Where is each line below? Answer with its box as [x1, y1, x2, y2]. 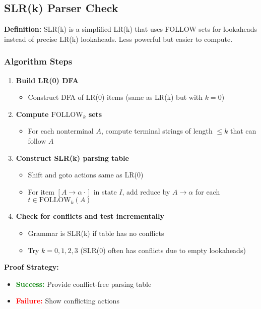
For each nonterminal [28, 126, 94, 136]
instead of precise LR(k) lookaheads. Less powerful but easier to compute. [4, 33, 233, 44]
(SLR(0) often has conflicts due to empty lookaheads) [80, 244, 246, 255]
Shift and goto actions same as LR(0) [28, 169, 144, 180]
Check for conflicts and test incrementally [16, 211, 165, 221]
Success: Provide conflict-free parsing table [16, 278, 152, 289]
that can [230, 126, 256, 136]
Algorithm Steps [4, 55, 73, 68]
